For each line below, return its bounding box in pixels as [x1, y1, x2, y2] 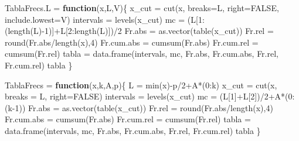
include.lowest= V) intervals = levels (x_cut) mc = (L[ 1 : [5, 13, 205, 25]
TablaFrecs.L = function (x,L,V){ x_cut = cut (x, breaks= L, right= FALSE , [5, 2, 279, 13]
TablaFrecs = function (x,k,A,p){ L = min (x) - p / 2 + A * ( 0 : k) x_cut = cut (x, [5, 78, 277, 91]
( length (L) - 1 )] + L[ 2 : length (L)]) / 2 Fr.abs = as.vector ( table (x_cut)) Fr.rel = [5, 25, 274, 37]
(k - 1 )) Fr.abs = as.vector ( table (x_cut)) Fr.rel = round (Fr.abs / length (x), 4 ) [5, 101, 273, 114]
